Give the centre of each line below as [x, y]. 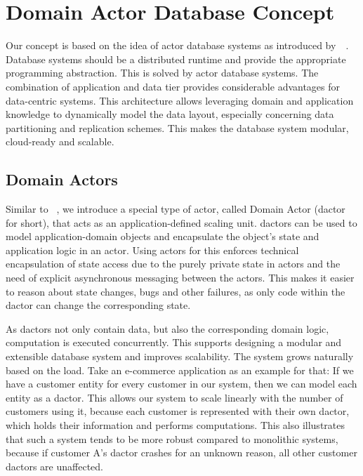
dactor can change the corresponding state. [98, 305]
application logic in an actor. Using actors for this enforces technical [152, 250]
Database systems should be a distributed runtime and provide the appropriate [176, 59]
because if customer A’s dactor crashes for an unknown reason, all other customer [181, 452]
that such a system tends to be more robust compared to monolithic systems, [172, 438]
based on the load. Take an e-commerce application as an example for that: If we [180, 370]
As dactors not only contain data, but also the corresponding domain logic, [167, 328]
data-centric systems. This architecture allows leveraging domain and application [180, 100]
